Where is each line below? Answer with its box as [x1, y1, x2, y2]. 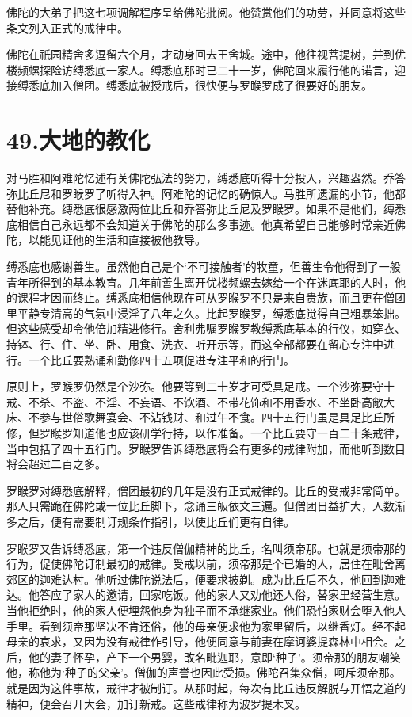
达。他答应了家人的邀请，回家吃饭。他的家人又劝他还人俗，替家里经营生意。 [6, 586, 406, 603]
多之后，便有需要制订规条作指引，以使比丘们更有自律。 [6, 513, 295, 529]
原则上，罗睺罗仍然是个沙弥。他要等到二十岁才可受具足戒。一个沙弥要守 [6, 378, 383, 395]
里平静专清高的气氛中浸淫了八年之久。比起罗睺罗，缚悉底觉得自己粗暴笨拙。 [6, 304, 406, 321]
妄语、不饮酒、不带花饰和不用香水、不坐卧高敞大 [139, 393, 395, 410]
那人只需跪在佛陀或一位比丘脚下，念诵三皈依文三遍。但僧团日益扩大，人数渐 [6, 498, 406, 514]
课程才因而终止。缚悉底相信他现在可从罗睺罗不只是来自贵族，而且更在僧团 [17, 289, 406, 306]
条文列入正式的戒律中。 [6, 19, 128, 36]
